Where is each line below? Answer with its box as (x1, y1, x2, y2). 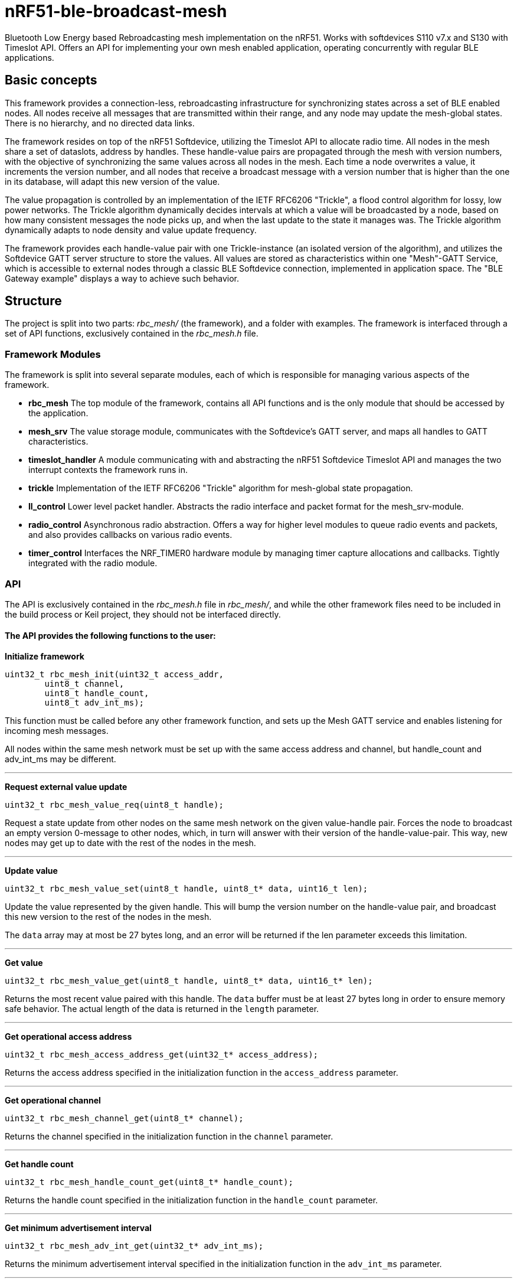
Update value (5, 866, 58, 876)
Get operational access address (5, 1031, 132, 1042)
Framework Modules (5, 348, 101, 360)
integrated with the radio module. (28, 558, 158, 569)
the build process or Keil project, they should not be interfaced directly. (5, 609, 281, 619)
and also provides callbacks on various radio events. (28, 530, 233, 540)
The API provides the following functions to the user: (5, 630, 216, 641)
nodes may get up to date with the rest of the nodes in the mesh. (5, 838, 256, 848)
